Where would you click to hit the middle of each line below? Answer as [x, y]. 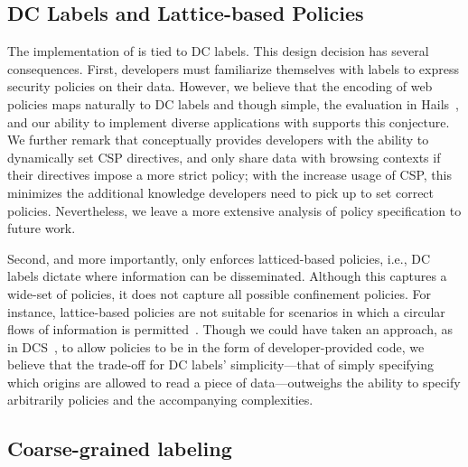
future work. [42, 228]
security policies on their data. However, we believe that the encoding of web [220, 86]
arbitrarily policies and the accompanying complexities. [160, 400]
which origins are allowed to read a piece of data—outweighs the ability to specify [234, 382]
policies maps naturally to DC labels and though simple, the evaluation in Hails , [233, 103]
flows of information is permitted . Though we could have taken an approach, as [230, 329]
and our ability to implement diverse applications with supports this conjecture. [229, 121]
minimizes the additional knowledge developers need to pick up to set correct [221, 192]
